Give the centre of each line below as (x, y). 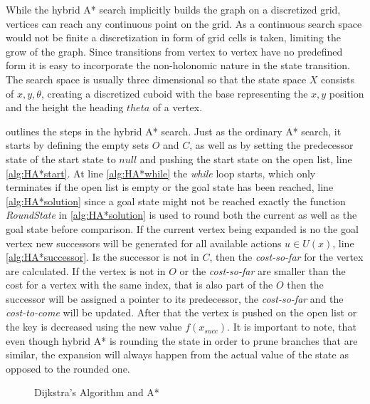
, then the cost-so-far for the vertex (286, 257)
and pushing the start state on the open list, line (246, 159)
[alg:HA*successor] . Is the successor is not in (102, 257)
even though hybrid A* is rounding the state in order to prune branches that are (182, 340)
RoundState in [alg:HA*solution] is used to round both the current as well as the (181, 215)
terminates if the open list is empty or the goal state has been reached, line (170, 187)
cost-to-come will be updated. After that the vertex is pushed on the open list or (181, 312)
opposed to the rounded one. (68, 368)
